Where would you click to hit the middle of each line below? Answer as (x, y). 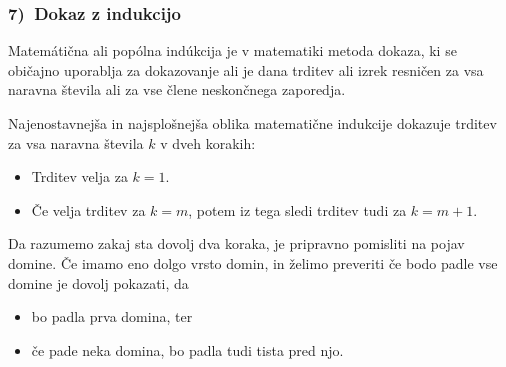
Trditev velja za (79, 176)
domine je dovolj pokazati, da (98, 282)
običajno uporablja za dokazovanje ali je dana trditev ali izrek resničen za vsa (246, 69)
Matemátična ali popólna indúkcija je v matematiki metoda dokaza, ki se (232, 50)
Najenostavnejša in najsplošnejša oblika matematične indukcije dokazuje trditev (252, 123)
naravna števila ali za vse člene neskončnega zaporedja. (177, 89)
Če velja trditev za (88, 209)
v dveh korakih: (208, 142)
